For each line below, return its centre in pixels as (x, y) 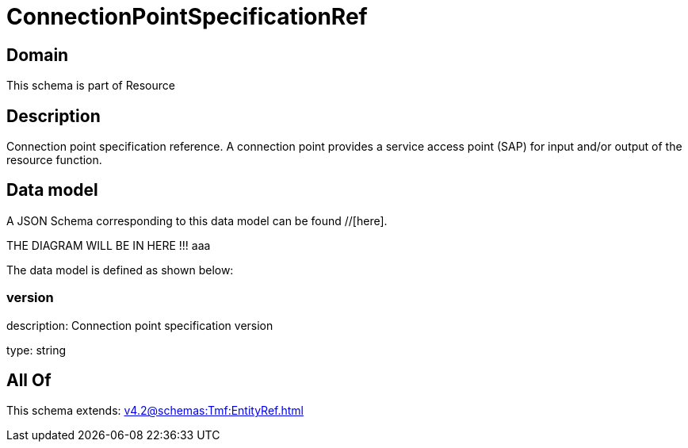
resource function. (54, 160)
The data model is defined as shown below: (120, 270)
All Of (29, 381)
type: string (36, 350)
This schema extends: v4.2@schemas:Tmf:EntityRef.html (155, 411)
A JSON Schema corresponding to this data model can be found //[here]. (197, 220)
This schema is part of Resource (91, 86)
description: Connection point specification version (140, 325)
